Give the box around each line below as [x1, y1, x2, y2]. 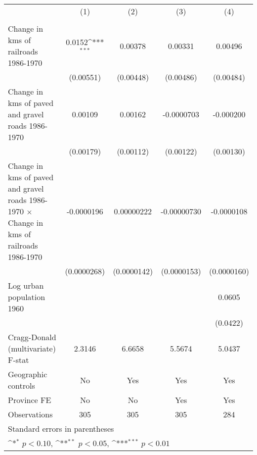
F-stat [8, 354, 29, 365]
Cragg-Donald [8, 331, 56, 343]
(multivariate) [8, 343, 56, 354]
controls [8, 380, 35, 391]
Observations [8, 408, 53, 420]
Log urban [8, 280, 44, 291]
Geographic [8, 368, 47, 380]
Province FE [8, 394, 51, 405]
